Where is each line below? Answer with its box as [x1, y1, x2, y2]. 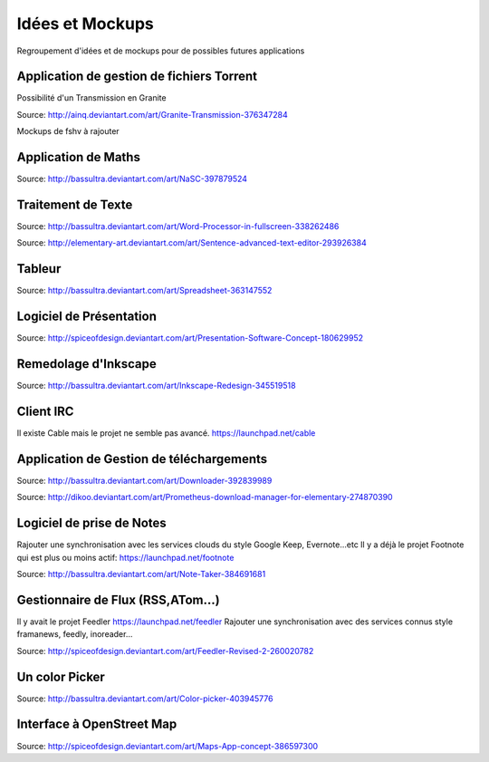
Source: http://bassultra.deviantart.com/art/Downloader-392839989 [16, 475, 273, 486]
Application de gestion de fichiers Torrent [16, 69, 258, 84]
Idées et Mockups [16, 14, 154, 34]
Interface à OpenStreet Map [16, 717, 177, 732]
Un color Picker [16, 669, 106, 684]
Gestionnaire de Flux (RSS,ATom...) [16, 592, 221, 607]
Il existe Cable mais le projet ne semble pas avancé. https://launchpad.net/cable [16, 428, 316, 439]
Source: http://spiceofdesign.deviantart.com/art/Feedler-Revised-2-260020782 [16, 645, 314, 656]
